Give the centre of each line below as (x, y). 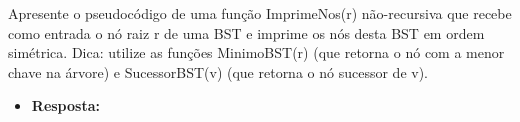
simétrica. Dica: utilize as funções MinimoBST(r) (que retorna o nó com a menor (256, 52)
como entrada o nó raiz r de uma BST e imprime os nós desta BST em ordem (246, 32)
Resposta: (65, 105)
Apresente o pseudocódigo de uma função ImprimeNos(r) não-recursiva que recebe (260, 13)
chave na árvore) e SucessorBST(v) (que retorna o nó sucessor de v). (218, 71)
